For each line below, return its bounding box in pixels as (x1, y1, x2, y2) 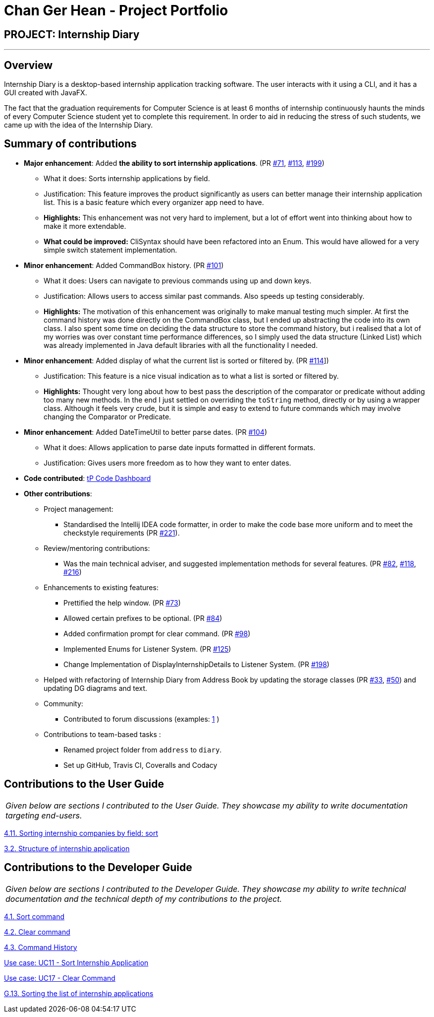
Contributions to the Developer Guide (4, 861, 192, 874)
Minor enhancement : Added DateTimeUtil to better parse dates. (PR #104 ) (24, 427, 267, 436)
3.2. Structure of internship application (4, 844, 130, 853)
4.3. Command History (4, 943, 77, 951)
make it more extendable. (44, 221, 126, 230)
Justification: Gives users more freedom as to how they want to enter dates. (44, 458, 291, 467)
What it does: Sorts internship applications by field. (44, 174, 210, 183)
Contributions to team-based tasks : (44, 730, 161, 739)
